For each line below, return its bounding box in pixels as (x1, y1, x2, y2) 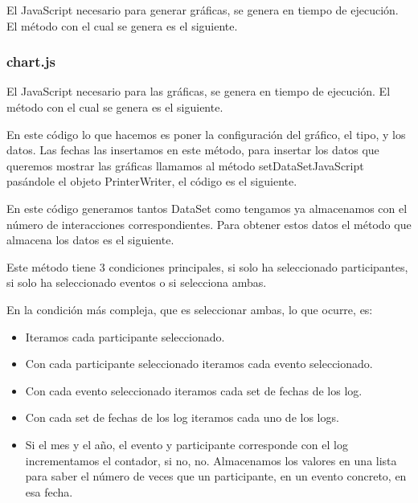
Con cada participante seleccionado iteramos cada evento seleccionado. (25, 355, 373, 372)
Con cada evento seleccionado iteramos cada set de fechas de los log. (25, 382, 363, 399)
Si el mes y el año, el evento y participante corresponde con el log (25, 436, 348, 452)
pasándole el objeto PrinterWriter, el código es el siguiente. (6, 173, 297, 190)
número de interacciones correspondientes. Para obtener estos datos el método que (6, 215, 412, 232)
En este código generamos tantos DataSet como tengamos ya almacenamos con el (6, 199, 408, 216)
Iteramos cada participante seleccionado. (25, 328, 225, 345)
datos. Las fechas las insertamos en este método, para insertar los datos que (6, 141, 379, 158)
